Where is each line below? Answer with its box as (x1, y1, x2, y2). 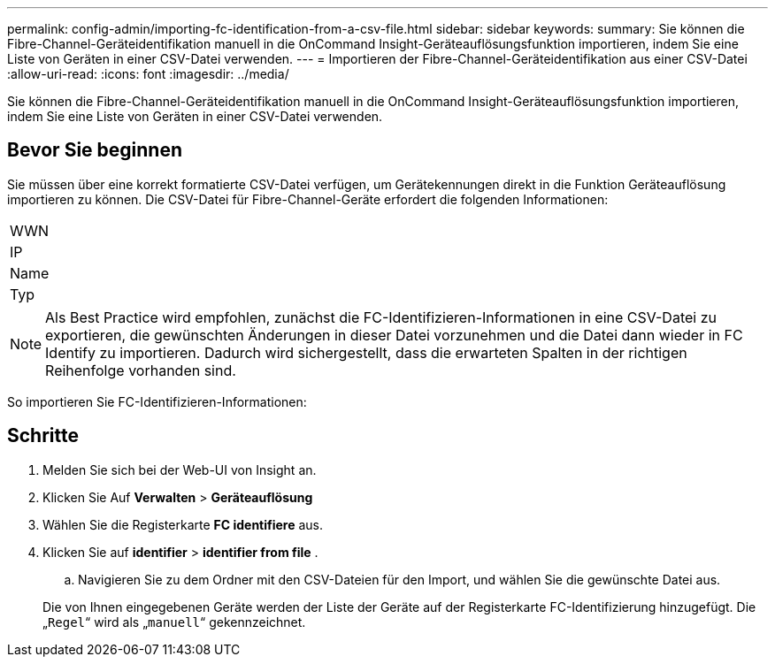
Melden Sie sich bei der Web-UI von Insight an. (42, 462, 317, 477)
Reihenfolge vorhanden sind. (45, 361, 236, 379)
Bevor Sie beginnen (7, 139, 183, 162)
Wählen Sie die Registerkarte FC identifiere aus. (42, 516, 324, 532)
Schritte (7, 424, 79, 447)
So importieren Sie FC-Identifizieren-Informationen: (7, 393, 307, 409)
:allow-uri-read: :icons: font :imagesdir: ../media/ (7, 66, 289, 81)
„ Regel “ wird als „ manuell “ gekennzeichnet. (42, 614, 306, 630)
